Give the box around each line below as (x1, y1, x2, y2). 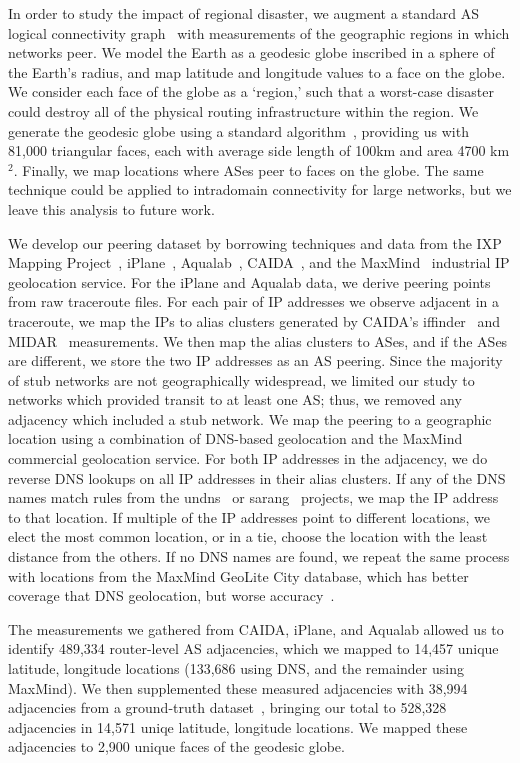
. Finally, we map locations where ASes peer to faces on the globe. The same (13, 159, 484, 180)
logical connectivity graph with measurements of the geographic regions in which (8, 22, 510, 43)
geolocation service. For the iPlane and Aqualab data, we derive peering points (8, 271, 491, 292)
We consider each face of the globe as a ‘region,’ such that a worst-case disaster (8, 81, 494, 102)
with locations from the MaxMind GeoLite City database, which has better (8, 565, 469, 586)
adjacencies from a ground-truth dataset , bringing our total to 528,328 (8, 697, 447, 718)
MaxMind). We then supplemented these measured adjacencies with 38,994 (8, 677, 468, 698)
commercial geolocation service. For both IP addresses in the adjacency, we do (8, 448, 488, 469)
